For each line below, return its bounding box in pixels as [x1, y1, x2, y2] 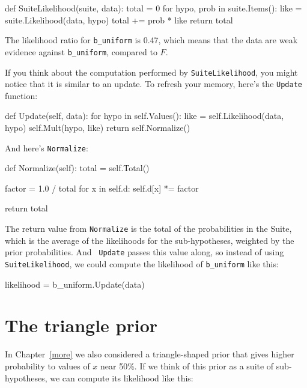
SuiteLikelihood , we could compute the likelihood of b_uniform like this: [5, 257, 279, 270]
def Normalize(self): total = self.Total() [5, 162, 150, 174]
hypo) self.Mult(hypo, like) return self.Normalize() [5, 121, 190, 133]
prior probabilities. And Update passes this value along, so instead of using [5, 246, 284, 258]
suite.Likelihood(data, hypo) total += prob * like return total [5, 13, 233, 26]
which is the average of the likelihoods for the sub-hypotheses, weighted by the [5, 234, 294, 246]
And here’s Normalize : [5, 141, 88, 154]
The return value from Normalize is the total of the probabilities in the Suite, [5, 222, 292, 235]
